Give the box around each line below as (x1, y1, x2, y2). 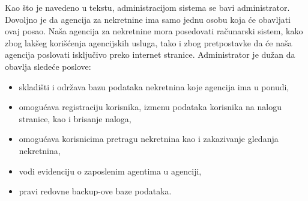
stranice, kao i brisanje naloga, (19, 112, 131, 125)
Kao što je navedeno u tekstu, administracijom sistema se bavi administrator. (5, 1, 290, 13)
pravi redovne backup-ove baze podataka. (19, 185, 172, 197)
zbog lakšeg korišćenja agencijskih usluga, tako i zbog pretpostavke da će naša (5, 36, 292, 49)
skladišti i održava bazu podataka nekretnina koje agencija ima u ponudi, (19, 80, 289, 93)
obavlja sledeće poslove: (5, 60, 91, 72)
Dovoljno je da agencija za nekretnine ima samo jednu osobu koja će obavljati (5, 13, 291, 25)
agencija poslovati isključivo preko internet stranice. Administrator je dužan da (5, 48, 295, 61)
